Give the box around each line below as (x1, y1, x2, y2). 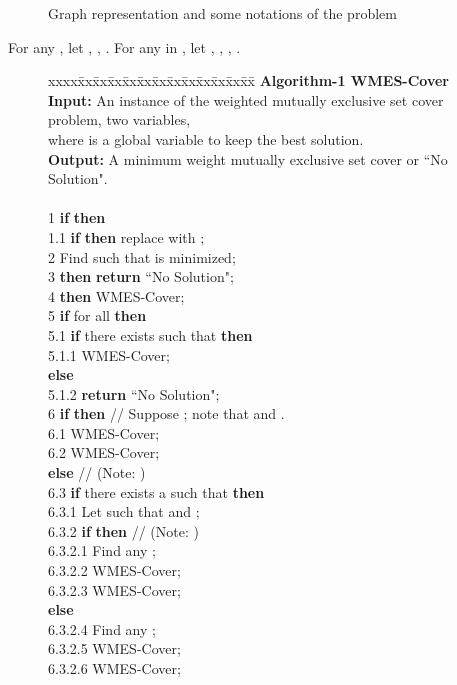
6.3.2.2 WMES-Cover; (48, 560, 181, 581)
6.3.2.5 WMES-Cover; (48, 638, 181, 659)
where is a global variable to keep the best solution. (48, 128, 364, 149)
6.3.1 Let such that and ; (48, 501, 200, 522)
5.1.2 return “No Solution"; (48, 383, 220, 404)
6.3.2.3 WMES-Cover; (48, 579, 181, 600)
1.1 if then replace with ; (48, 226, 205, 247)
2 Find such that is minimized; (48, 246, 236, 267)
